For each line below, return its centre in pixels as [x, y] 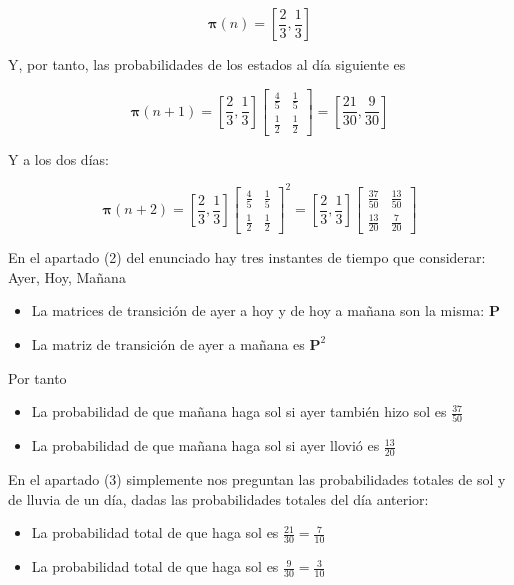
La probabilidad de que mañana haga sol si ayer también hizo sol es [239, 411]
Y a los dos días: [58, 158]
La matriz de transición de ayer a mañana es [168, 343]
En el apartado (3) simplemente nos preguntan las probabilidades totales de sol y [257, 479]
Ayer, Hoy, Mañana [67, 276]
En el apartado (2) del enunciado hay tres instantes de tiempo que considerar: [247, 257]
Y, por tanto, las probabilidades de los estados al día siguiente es [207, 64]
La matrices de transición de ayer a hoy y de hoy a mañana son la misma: [258, 310]
